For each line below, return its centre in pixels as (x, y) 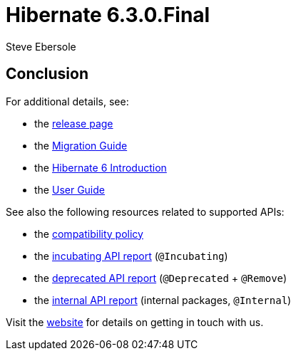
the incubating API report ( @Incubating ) (131, 256)
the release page (74, 123)
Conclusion (47, 74)
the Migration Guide (81, 145)
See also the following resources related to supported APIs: (145, 211)
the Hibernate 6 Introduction (101, 167)
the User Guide (70, 189)
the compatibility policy (89, 234)
